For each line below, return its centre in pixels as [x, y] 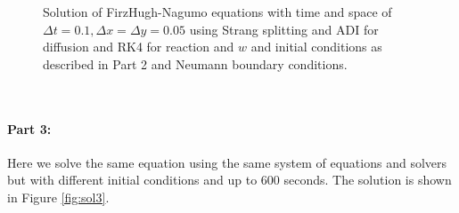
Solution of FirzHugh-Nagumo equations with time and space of [217, 12]
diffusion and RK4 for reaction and [139, 47]
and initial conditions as [316, 47]
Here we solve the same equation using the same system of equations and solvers [227, 162]
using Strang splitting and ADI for [284, 29]
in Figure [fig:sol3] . [58, 197]
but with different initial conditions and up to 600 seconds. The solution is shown [229, 180]
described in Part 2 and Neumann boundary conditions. [195, 63]
